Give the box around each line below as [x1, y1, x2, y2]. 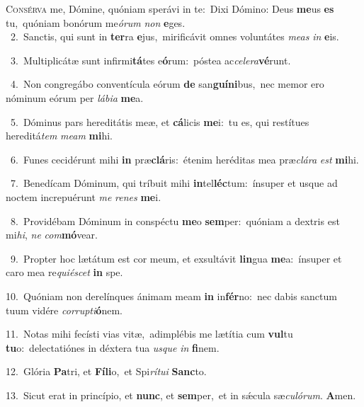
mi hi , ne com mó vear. [6, 227, 98, 242]
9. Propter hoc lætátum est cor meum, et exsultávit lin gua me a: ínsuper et [10, 251, 342, 265]
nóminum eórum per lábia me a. [6, 90, 144, 105]
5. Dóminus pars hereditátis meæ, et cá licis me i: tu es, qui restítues [10, 114, 309, 129]
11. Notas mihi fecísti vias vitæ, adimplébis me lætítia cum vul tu [6, 326, 293, 341]
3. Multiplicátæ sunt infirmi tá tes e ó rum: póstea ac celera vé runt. [10, 52, 291, 67]
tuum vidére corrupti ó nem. [6, 302, 123, 317]
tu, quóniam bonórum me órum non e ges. [6, 15, 186, 30]
